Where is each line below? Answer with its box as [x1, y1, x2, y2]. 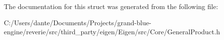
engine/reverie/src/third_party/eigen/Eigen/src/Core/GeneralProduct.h [4, 27, 220, 37]
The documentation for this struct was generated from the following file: [4, 1, 218, 11]
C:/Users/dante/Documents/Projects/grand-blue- [4, 17, 151, 27]
